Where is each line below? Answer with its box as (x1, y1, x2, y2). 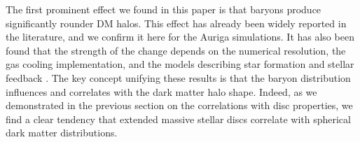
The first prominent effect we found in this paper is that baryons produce (6, 2, 321, 16)
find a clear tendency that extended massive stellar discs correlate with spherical (6, 111, 351, 126)
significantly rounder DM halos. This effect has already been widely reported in (6, 15, 347, 30)
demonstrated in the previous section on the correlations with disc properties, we (6, 98, 353, 113)
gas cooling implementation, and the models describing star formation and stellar (6, 57, 354, 71)
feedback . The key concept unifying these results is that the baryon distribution (6, 70, 351, 85)
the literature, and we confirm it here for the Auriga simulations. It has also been (6, 29, 354, 44)
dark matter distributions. (6, 125, 118, 140)
